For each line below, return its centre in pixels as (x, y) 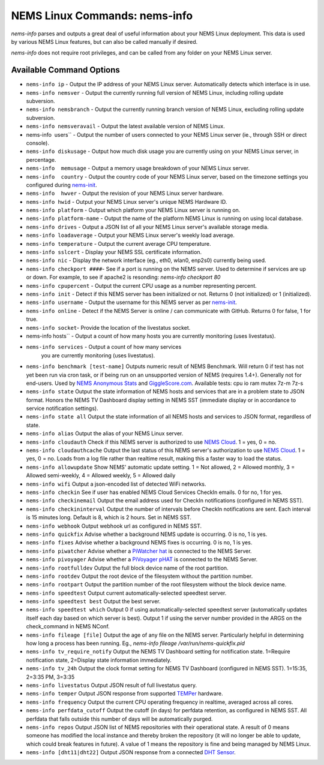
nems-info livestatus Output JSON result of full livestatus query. (112, 685)
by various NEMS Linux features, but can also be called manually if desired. (104, 41)
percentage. (41, 159)
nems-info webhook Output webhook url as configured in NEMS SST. (114, 526)
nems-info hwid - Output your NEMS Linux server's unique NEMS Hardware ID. (127, 201)
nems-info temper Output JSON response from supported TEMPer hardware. (124, 694)
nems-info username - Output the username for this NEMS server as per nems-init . (131, 302)
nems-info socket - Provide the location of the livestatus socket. (108, 327)
